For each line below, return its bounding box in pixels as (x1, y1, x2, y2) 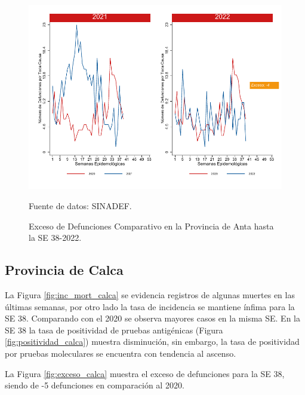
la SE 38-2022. (29, 231, 82, 244)
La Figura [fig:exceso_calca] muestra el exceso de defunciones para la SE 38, (5, 367, 285, 379)
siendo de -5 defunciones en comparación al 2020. (5, 379, 184, 391)
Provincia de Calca (5, 261, 124, 279)
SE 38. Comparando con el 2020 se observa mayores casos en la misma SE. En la (5, 312, 300, 324)
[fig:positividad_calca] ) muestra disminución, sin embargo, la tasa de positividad (5, 335, 300, 348)
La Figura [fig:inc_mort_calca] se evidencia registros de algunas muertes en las (5, 288, 295, 301)
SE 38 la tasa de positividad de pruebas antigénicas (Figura (5, 323, 223, 336)
